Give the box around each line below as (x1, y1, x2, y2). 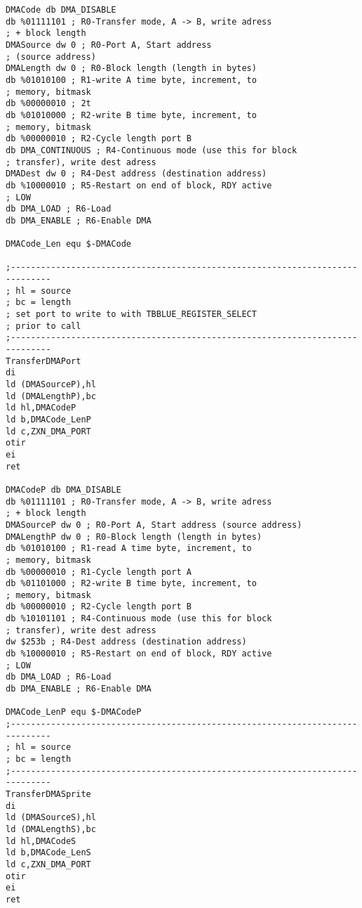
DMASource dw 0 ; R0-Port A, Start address (6, 39, 212, 50)
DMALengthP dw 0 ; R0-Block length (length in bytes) (6, 531, 262, 542)
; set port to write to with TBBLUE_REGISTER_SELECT (6, 309, 257, 320)
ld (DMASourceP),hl (6, 380, 96, 389)
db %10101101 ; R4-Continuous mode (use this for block (6, 614, 272, 624)
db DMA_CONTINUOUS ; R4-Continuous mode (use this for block (6, 145, 297, 155)
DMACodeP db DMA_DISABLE (6, 484, 121, 495)
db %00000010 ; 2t (6, 98, 91, 109)
